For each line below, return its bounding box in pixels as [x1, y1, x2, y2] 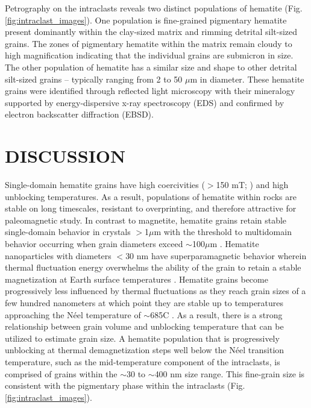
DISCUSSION [5, 143, 126, 168]
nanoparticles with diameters [5, 249, 112, 262]
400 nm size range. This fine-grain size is [154, 367, 305, 380]
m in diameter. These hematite [190, 72, 304, 85]
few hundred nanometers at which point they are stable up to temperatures [5, 297, 284, 309]
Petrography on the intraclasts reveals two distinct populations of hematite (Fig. [5, 2, 303, 14]
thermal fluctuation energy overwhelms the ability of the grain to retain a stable [5, 261, 301, 274]
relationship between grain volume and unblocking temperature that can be [5, 320, 284, 333]
